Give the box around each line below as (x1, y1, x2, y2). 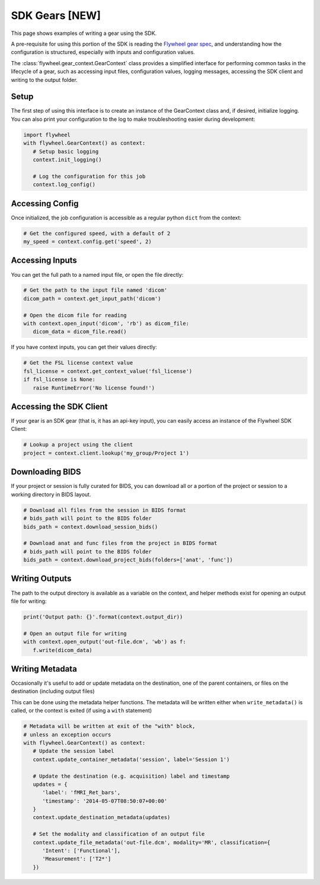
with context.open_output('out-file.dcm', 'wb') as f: (23, 638, 186, 646)
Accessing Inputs (11, 255, 77, 266)
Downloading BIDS (11, 467, 81, 477)
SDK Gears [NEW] (11, 9, 101, 22)
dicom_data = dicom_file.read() (33, 328, 127, 335)
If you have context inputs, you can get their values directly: (11, 344, 157, 351)
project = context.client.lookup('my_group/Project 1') (23, 449, 190, 456)
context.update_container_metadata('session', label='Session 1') (33, 756, 230, 763)
